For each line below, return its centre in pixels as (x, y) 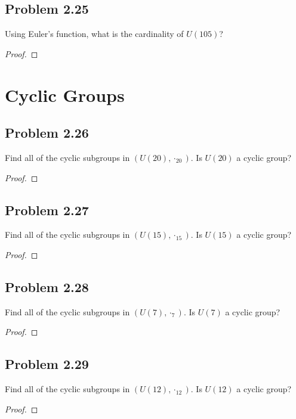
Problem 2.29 (47, 364)
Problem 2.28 (47, 286)
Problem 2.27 (47, 209)
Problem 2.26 (47, 133)
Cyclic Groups (65, 94)
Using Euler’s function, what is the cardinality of (94, 34)
